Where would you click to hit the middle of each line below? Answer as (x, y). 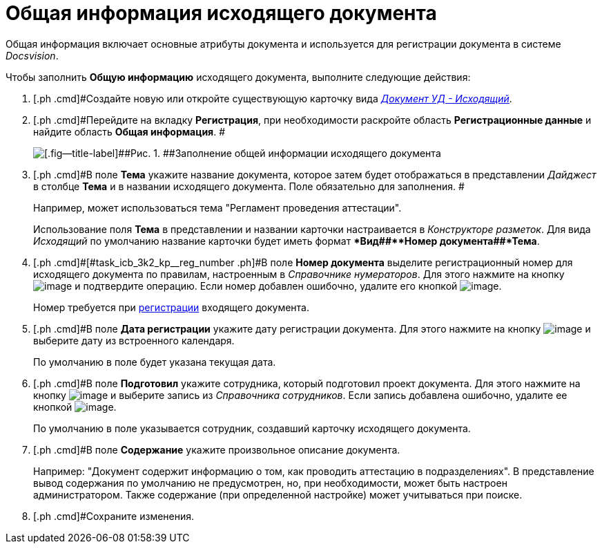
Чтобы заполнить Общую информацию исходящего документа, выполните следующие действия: (238, 77)
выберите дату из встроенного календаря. (134, 340)
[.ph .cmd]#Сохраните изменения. (114, 516)
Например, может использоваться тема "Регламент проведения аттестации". (217, 207)
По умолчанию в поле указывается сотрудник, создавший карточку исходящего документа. (252, 428)
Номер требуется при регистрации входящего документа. (171, 307)
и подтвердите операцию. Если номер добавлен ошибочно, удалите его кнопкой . (288, 286)
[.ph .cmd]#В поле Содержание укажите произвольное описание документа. (217, 449)
